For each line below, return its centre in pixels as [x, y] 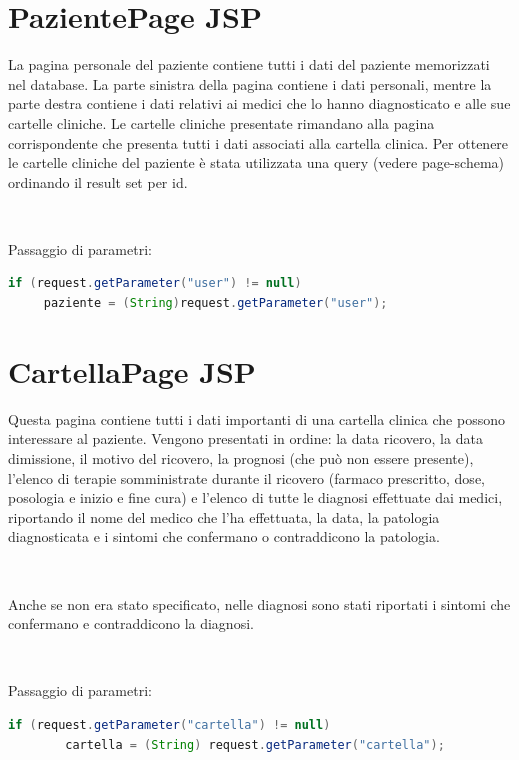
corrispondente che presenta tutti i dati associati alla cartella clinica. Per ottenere [258, 142]
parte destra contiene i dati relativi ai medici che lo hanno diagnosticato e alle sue [259, 103]
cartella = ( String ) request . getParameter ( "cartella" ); [255, 744]
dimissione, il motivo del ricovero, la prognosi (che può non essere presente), [241, 457]
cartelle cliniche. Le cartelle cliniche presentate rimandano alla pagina [221, 122]
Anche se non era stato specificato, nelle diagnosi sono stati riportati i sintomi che [259, 603]
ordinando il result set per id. [98, 181]
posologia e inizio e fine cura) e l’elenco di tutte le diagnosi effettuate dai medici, [255, 497]
